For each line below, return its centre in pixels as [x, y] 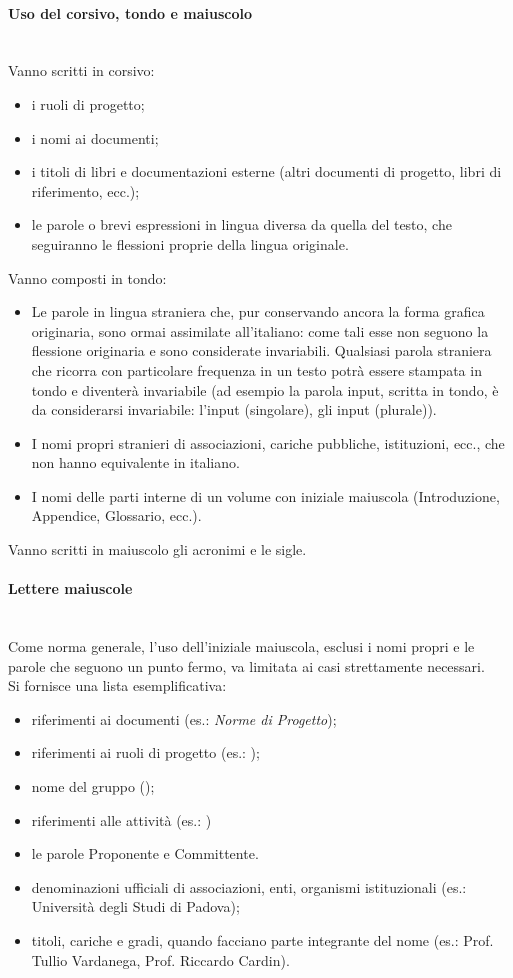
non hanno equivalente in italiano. [135, 462]
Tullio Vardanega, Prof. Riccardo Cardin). [160, 959]
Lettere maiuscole [70, 588]
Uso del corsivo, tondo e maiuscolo [130, 12]
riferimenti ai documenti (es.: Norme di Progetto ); [184, 718]
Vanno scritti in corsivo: [81, 70]
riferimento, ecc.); [85, 190]
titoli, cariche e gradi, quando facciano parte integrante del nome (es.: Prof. [262, 940]
